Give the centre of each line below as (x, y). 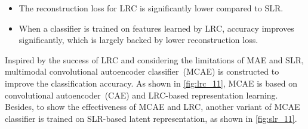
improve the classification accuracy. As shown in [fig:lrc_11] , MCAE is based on (151, 83)
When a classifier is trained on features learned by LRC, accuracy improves (156, 28)
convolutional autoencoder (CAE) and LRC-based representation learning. (141, 95)
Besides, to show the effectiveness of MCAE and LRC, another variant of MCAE (153, 107)
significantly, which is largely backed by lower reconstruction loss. (138, 40)
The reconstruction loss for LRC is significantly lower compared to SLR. (151, 8)
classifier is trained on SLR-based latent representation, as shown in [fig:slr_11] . (151, 118)
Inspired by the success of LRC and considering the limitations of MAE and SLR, (154, 59)
